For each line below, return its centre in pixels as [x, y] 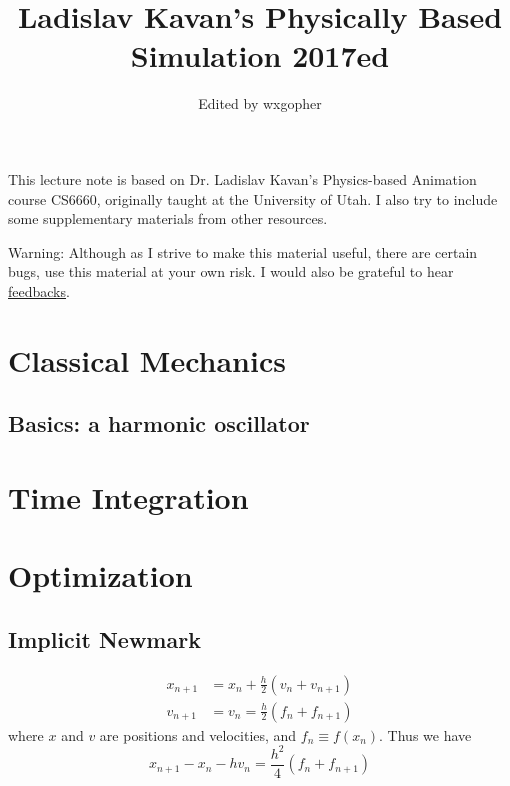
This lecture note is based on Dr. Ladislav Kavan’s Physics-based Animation [242, 178]
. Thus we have [425, 734]
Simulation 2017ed [260, 55]
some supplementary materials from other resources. [168, 218]
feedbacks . [39, 290]
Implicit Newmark [104, 638]
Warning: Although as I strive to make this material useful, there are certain [243, 251]
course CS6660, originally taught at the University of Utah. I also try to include [253, 198]
